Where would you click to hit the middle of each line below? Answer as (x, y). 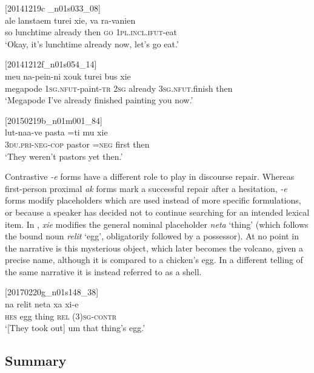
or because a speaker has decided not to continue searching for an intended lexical (157, 212)
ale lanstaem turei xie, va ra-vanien (70, 20)
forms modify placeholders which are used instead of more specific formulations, (153, 200)
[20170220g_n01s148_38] (52, 292)
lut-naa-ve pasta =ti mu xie (56, 132)
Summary (36, 361)
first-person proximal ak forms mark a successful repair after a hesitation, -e (146, 188)
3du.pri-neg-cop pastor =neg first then (77, 144)
